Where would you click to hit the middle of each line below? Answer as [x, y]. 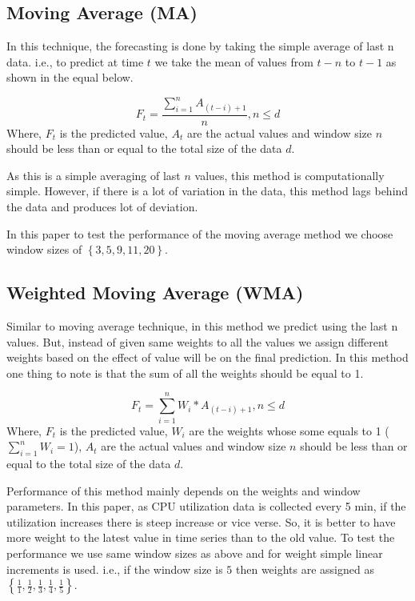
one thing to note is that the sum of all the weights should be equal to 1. [185, 373]
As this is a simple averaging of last [94, 175]
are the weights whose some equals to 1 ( [289, 430]
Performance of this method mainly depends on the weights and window [184, 490]
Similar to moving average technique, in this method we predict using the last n [202, 326]
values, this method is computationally [289, 175]
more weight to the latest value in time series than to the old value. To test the [201, 537]
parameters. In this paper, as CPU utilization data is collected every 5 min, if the [206, 506]
